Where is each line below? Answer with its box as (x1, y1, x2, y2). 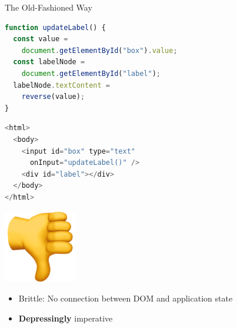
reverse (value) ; (21, 92, 85, 101)
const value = (13, 35, 68, 44)
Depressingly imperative (18, 312, 113, 324)
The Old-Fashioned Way (5, 1, 92, 13)
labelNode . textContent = (13, 81, 111, 90)
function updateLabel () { (5, 23, 106, 32)
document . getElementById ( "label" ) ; (21, 69, 161, 78)
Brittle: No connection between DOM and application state (18, 292, 233, 304)
